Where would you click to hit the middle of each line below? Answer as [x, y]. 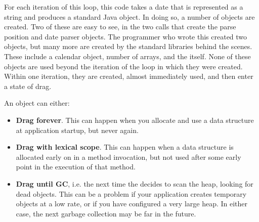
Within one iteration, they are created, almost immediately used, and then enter [129, 76]
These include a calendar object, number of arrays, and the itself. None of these [127, 56]
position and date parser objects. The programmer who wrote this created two [126, 36]
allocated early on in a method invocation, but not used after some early [128, 157]
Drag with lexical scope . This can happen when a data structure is [125, 147]
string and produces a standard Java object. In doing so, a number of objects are [129, 16]
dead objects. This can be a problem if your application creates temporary [131, 193]
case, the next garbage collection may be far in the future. [106, 213]
